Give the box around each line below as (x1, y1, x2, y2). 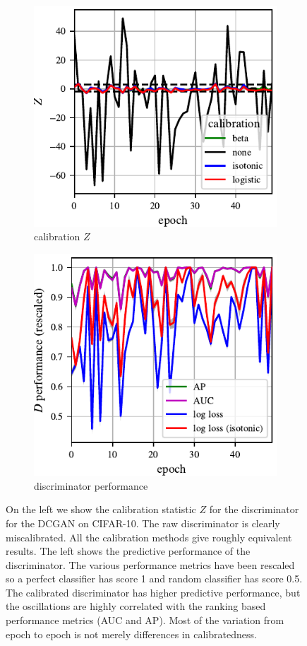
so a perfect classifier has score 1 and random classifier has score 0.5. (6, 571, 303, 586)
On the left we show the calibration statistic (6, 502, 196, 517)
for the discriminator (209, 502, 299, 517)
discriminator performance (34, 478, 148, 493)
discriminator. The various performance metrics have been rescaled (6, 557, 295, 572)
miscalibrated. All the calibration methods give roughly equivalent (6, 529, 292, 544)
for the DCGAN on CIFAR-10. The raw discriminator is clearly (6, 515, 280, 530)
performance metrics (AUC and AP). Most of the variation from (6, 613, 284, 628)
